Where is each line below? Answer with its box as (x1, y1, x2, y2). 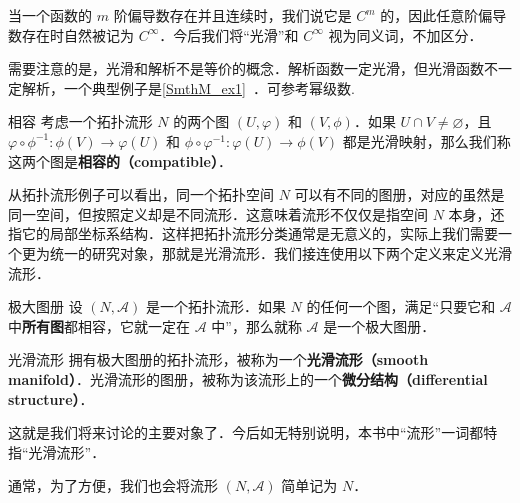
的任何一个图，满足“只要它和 (306, 296, 496, 317)
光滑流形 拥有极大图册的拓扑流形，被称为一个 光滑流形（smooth (8, 349, 429, 370)
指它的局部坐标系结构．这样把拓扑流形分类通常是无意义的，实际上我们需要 (8, 223, 498, 244)
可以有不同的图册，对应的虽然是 (294, 184, 505, 205)
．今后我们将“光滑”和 (159, 24, 299, 45)
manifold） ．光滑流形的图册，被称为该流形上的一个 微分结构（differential (8, 368, 488, 389)
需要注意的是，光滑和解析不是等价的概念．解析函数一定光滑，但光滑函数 (8, 58, 484, 79)
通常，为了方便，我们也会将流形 (8, 475, 218, 496)
